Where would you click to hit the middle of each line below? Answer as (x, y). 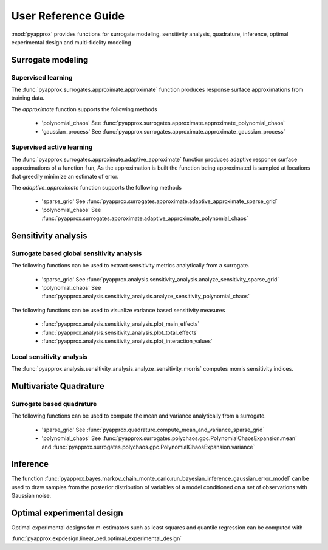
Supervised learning (42, 77)
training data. (28, 98)
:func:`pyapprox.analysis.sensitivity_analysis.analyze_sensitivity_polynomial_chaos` (146, 296)
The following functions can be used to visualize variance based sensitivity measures (118, 310)
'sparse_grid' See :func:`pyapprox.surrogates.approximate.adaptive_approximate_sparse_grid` (159, 201)
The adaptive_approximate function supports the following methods (97, 187)
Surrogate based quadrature (54, 404)
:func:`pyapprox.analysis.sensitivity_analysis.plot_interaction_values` (127, 341)
